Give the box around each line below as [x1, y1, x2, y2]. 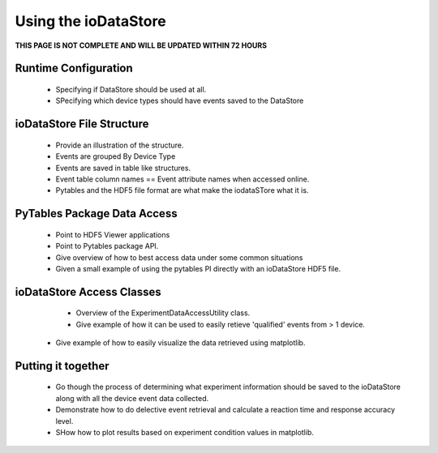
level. [55, 416, 74, 425]
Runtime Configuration [15, 62, 133, 75]
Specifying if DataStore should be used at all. [55, 84, 207, 94]
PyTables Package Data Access [15, 207, 178, 220]
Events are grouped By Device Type [55, 152, 176, 161]
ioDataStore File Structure [15, 118, 149, 131]
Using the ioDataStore [15, 12, 166, 30]
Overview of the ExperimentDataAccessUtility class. [75, 308, 251, 318]
